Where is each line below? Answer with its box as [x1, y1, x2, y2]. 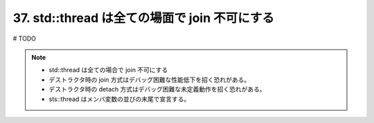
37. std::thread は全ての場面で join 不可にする [12, 10, 275, 25]
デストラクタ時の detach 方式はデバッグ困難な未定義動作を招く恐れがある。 [48, 85, 266, 93]
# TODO [12, 34, 36, 43]
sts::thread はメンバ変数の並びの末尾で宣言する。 [48, 95, 190, 103]
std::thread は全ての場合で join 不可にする [48, 66, 168, 74]
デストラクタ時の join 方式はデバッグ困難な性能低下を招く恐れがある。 [48, 76, 251, 84]
